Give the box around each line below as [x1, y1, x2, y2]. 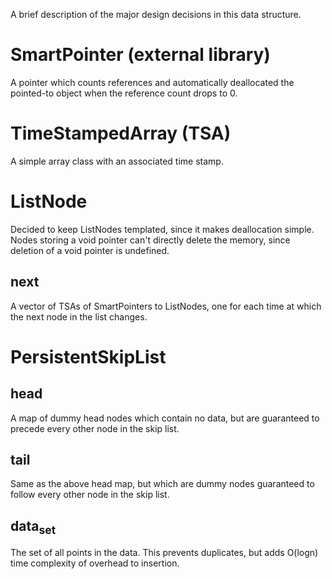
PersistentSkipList [10, 345, 167, 368]
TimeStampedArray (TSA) [10, 122, 232, 145]
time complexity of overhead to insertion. [10, 557, 180, 569]
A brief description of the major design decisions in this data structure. [10, 9, 302, 20]
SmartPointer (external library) [10, 44, 271, 66]
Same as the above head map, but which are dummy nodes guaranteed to [10, 478, 315, 490]
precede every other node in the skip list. [10, 422, 180, 434]
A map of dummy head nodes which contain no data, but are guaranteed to [10, 412, 320, 424]
